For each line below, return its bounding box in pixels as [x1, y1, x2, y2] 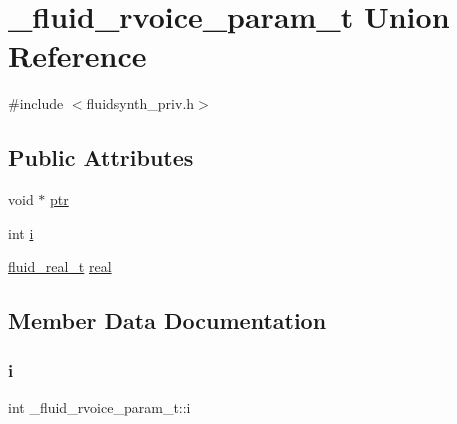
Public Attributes [8, 142, 194, 173]
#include [8, 93, 64, 114]
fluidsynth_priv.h [86, 93, 195, 114]
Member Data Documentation [8, 305, 327, 336]
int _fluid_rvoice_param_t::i [8, 396, 191, 417]
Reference [8, 35, 147, 76]
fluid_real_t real [8, 256, 112, 277]
